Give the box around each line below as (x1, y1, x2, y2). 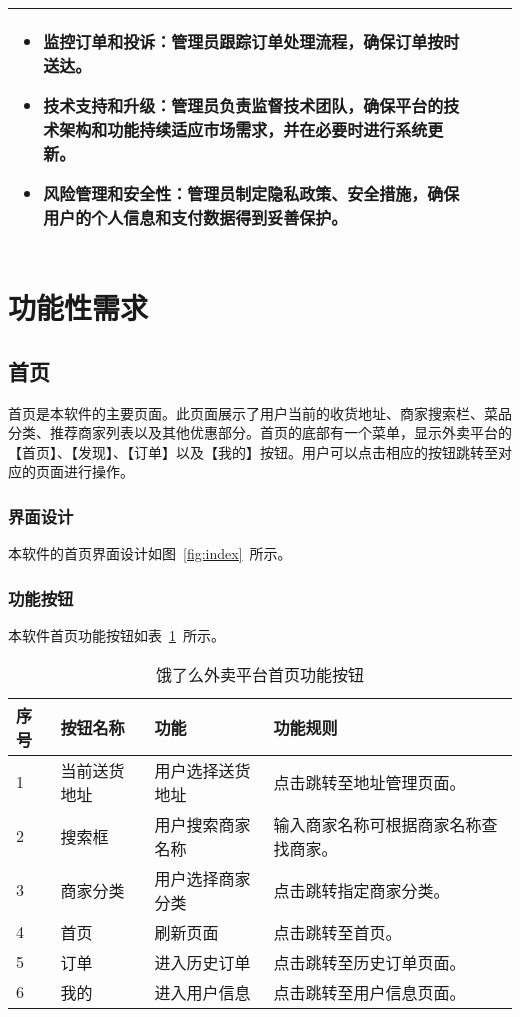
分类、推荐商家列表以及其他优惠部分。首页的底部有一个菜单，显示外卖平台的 (8, 422, 512, 443)
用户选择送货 (154, 758, 251, 782)
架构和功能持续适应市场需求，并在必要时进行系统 (59, 118, 428, 141)
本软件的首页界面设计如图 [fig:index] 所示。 (8, 543, 292, 564)
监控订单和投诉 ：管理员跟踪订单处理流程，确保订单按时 (43, 30, 460, 53)
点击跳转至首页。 (273, 920, 402, 944)
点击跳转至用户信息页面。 (273, 980, 466, 1004)
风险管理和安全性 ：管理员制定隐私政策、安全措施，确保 (43, 182, 460, 205)
